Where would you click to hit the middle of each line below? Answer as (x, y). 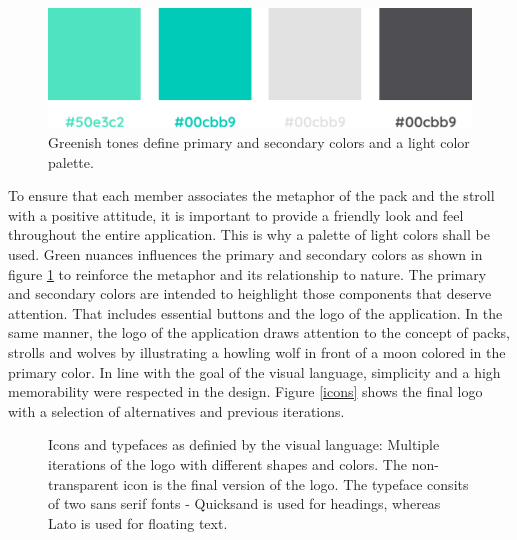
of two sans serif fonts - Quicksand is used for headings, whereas (244, 503)
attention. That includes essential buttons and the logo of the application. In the (255, 312)
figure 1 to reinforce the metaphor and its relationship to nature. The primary (247, 273)
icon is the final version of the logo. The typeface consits (296, 483)
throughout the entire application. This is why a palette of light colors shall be (249, 234)
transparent (83, 483)
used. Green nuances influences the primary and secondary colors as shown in (245, 254)
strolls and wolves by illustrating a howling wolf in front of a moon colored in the (257, 352)
